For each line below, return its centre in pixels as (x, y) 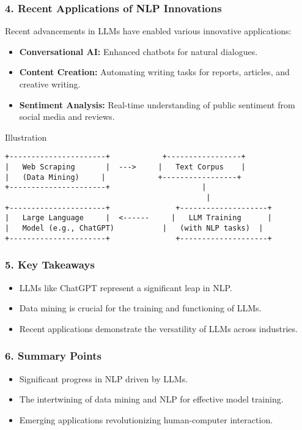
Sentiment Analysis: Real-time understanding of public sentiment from (157, 104)
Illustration (26, 137)
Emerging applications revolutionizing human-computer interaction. (146, 419)
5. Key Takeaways (50, 265)
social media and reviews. (67, 117)
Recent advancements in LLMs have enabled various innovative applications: (148, 31)
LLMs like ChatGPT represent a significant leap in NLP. (126, 287)
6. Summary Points (53, 356)
